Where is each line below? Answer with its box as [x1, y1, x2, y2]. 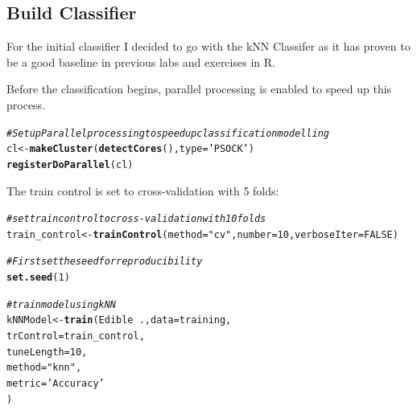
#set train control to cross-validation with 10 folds [6, 213, 266, 225]
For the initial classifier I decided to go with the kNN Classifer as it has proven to [6, 38, 411, 55]
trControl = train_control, [6, 330, 145, 342]
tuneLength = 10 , [6, 346, 88, 358]
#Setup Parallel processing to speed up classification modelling [6, 127, 329, 139]
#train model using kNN [6, 298, 117, 310]
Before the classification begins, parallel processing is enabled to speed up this [6, 80, 392, 97]
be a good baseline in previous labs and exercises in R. [6, 53, 275, 70]
